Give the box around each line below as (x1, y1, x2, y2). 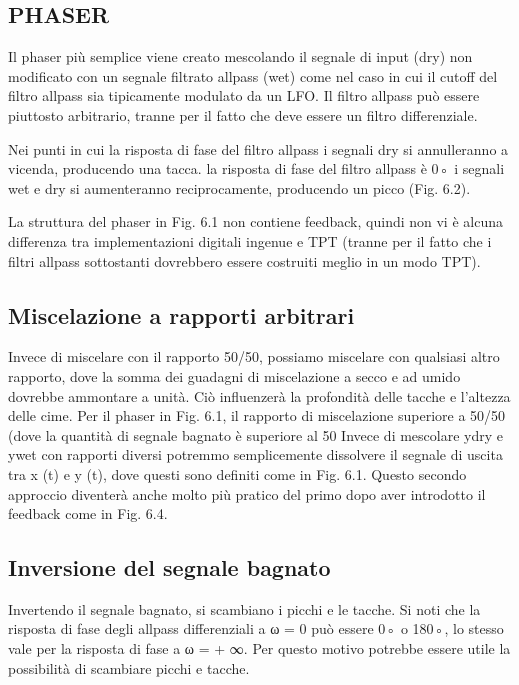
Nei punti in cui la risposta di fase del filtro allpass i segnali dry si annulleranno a (8, 138, 509, 159)
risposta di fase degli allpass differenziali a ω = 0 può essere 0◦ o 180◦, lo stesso (8, 618, 504, 639)
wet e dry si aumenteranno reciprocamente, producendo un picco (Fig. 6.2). (8, 177, 471, 198)
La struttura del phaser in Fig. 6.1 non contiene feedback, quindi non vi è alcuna (8, 211, 503, 232)
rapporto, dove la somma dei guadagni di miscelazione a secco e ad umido (8, 365, 461, 386)
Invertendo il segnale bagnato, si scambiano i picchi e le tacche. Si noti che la (8, 598, 481, 619)
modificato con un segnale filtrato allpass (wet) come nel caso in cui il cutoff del (8, 65, 498, 86)
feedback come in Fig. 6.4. (8, 503, 168, 524)
